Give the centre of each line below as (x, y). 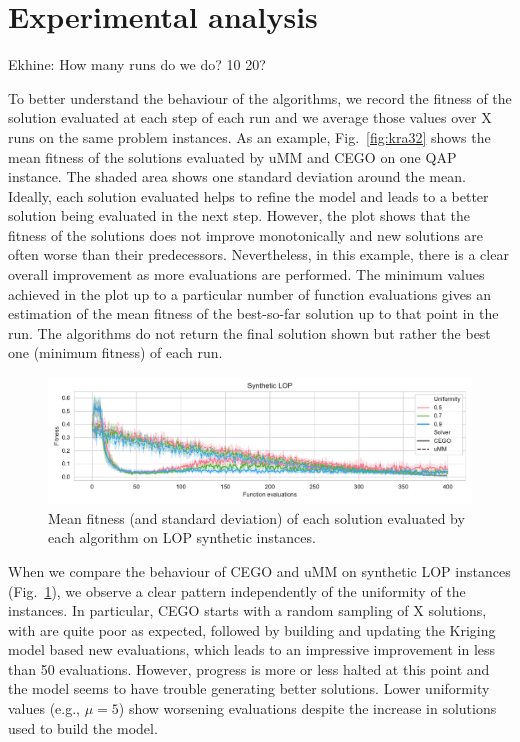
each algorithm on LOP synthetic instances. (182, 537)
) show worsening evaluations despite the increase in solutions (307, 708)
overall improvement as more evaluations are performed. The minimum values (246, 274)
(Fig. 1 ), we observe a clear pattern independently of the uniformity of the (237, 590)
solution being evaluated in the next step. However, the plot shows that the (239, 215)
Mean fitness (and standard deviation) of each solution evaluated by (256, 517)
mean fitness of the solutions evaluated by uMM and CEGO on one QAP (232, 156)
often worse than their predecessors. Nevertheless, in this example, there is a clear (258, 254)
